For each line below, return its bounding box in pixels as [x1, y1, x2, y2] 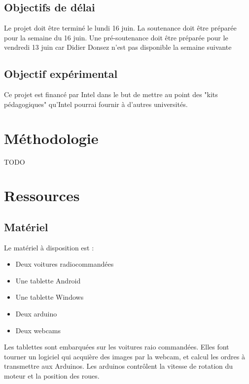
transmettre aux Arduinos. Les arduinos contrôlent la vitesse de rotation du [4, 361, 233, 371]
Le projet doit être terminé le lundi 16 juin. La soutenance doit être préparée [4, 23, 237, 33]
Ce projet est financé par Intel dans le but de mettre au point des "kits [4, 89, 218, 100]
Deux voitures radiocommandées [15, 259, 114, 269]
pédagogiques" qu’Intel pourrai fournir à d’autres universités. [4, 99, 188, 109]
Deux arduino [15, 309, 57, 319]
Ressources [4, 185, 80, 206]
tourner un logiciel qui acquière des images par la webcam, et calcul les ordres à [4, 351, 245, 361]
